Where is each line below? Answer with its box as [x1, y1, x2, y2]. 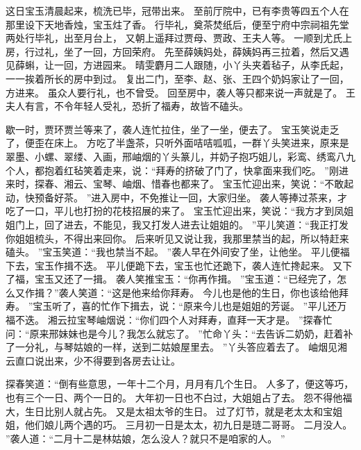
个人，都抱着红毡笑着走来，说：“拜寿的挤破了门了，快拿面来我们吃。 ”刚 [6, 162, 339, 177]
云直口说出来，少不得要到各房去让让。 [6, 353, 180, 367]
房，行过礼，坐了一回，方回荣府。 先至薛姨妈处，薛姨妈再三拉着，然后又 [6, 44, 339, 58]
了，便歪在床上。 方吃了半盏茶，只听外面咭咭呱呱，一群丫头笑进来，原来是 [6, 135, 349, 150]
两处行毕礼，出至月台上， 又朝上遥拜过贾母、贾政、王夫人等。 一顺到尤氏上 [6, 31, 353, 45]
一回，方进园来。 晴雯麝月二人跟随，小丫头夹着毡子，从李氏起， [53, 58, 349, 72]
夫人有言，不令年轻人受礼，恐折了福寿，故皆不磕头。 [6, 99, 249, 113]
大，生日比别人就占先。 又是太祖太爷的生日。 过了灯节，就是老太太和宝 [6, 403, 333, 418]
